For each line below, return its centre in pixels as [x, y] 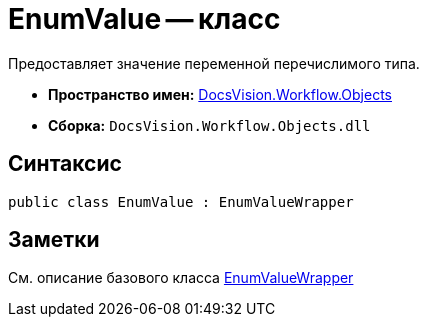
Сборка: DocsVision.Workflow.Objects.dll [209, 125]
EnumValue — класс [144, 19]
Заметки [54, 240]
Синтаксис [65, 164]
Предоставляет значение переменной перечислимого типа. [214, 63]
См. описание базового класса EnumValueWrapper [181, 278]
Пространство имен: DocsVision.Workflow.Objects [220, 94]
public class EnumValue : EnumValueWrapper [181, 201]
